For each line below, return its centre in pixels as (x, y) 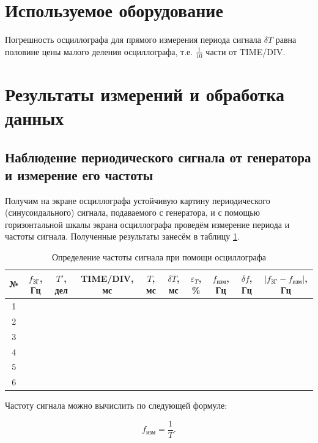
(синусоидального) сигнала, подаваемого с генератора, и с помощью (133, 212)
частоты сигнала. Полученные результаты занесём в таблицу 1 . (122, 236)
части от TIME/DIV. (246, 51)
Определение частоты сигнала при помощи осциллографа (159, 257)
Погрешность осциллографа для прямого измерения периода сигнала (133, 40)
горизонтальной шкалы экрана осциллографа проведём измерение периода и (147, 224)
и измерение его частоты (79, 174)
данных (35, 117)
